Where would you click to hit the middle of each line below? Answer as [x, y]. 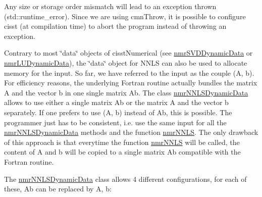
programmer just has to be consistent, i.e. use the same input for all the [115, 122]
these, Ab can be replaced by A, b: [58, 189]
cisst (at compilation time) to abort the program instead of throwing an [115, 26]
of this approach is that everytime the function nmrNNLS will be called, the [122, 142]
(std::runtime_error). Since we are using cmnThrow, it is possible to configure [125, 16]
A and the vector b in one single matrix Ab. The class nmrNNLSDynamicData [126, 92]
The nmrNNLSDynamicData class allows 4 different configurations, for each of [125, 179]
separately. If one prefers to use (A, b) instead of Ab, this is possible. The [118, 112]
